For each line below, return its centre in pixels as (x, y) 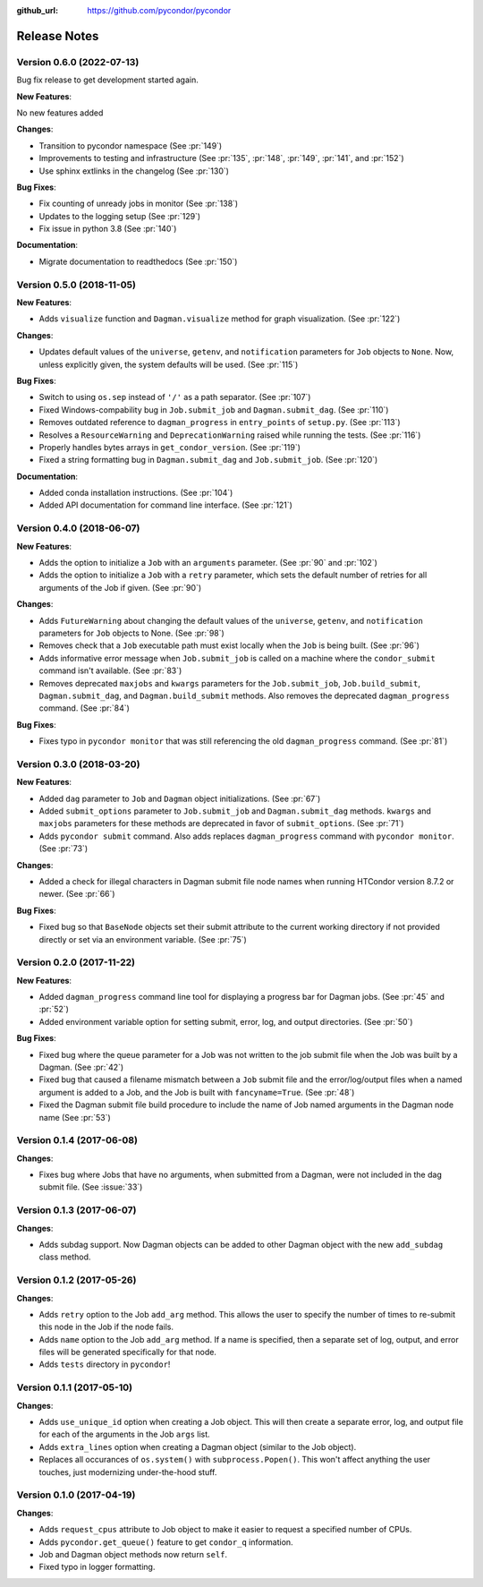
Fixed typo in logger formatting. (97, 1567)
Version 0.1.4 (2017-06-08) (77, 1140)
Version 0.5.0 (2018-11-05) (76, 285)
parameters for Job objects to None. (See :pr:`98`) (132, 633)
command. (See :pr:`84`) (84, 708)
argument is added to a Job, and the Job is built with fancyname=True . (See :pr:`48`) (197, 1092)
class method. (65, 1257)
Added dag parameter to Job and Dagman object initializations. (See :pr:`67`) (180, 798)
